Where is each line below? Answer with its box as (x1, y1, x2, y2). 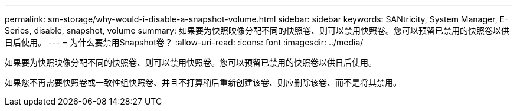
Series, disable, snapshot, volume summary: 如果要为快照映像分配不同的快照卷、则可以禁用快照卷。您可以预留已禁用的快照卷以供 (5, 25, 509, 35)
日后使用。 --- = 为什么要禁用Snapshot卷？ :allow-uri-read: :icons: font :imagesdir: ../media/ (5, 37, 364, 47)
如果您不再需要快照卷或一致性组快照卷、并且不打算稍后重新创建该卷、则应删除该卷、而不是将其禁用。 (5, 77, 401, 87)
